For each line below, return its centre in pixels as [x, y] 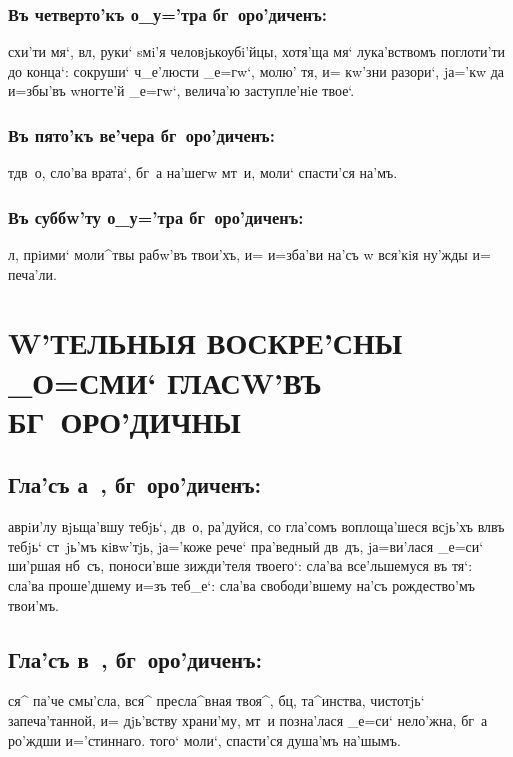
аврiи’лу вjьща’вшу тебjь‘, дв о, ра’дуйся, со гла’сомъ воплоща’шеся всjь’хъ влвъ [256, 526]
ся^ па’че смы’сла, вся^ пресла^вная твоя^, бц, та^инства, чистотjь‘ [216, 700]
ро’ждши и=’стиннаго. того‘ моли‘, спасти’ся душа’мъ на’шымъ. [204, 739]
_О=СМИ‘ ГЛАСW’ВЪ [165, 381]
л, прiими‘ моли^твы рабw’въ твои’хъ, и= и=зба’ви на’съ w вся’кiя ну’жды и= [249, 254]
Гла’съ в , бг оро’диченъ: [135, 658]
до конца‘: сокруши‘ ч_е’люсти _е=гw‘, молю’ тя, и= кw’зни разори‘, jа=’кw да [256, 70]
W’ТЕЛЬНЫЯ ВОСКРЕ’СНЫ [205, 342]
